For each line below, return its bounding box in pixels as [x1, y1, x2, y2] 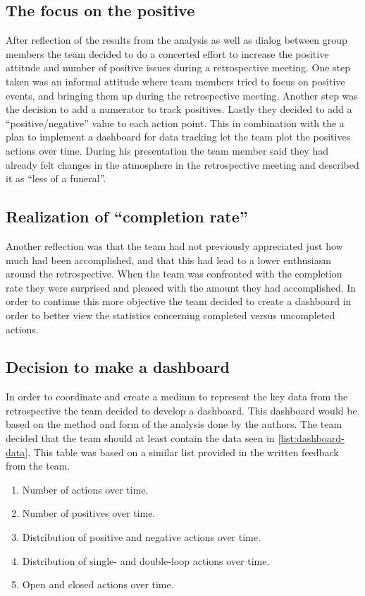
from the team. [6, 458, 70, 473]
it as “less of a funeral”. [6, 171, 106, 186]
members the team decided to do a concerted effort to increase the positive [6, 46, 329, 61]
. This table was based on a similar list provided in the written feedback [27, 444, 339, 459]
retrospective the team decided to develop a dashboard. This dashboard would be [6, 403, 357, 417]
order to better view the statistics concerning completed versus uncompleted [6, 307, 335, 322]
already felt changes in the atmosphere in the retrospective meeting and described [6, 157, 359, 172]
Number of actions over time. [22, 482, 149, 496]
